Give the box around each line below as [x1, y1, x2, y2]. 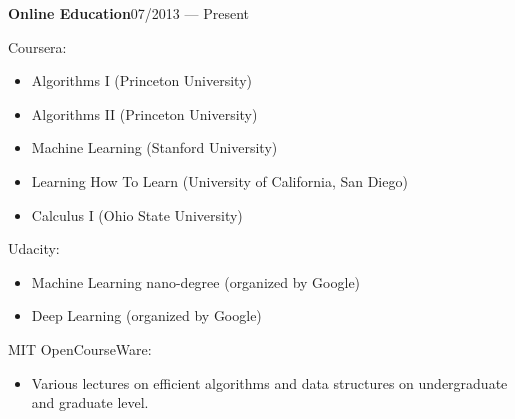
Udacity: [8, 238, 60, 259]
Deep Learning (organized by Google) [31, 305, 262, 326]
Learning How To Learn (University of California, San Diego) [31, 170, 408, 191]
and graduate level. [31, 392, 149, 413]
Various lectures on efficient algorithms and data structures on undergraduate [31, 372, 508, 393]
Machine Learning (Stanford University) [31, 137, 278, 158]
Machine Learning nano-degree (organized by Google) [31, 271, 361, 292]
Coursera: [8, 36, 67, 57]
